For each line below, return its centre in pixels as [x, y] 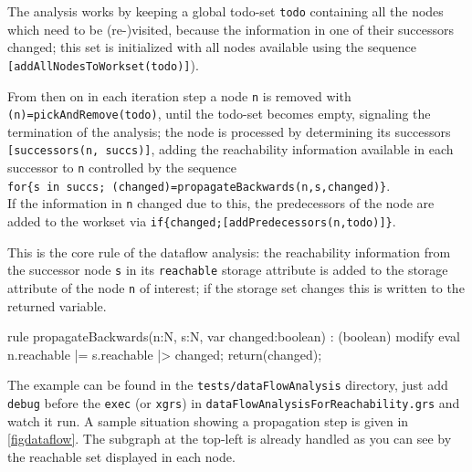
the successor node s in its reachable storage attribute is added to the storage [228, 270]
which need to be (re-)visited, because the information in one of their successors [231, 29]
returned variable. [57, 305]
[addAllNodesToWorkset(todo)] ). [103, 64]
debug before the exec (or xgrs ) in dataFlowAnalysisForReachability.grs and [234, 403]
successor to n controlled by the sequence [122, 168]
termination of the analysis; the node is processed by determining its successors [229, 131]
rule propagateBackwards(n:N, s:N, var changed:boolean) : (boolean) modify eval [234, 336]
